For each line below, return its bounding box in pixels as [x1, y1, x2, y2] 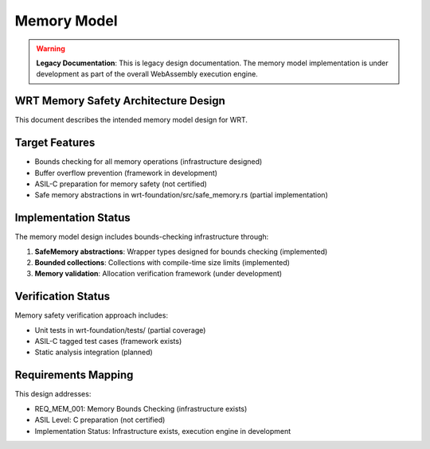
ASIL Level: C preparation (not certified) [34, 415, 166, 425]
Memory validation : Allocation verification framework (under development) [34, 269, 283, 279]
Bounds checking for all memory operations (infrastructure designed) [34, 157, 263, 166]
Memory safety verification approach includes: [14, 310, 169, 320]
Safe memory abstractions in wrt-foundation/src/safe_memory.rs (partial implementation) [34, 190, 328, 200]
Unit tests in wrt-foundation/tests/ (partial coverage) [34, 325, 206, 334]
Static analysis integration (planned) [34, 347, 153, 357]
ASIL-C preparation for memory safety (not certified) [34, 179, 207, 189]
